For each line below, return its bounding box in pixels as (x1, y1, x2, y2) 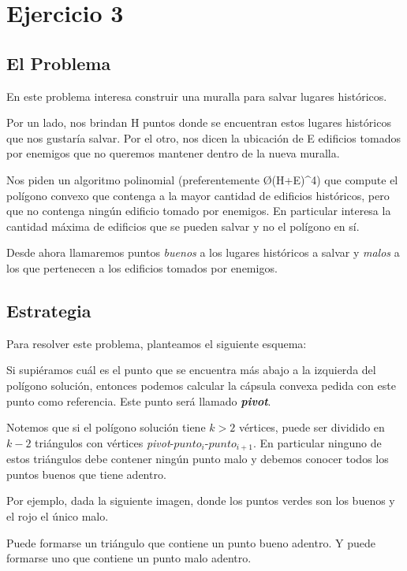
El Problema (6, 50, 111, 75)
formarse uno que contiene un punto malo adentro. (6, 550, 252, 566)
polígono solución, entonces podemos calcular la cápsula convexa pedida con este (6, 376, 396, 393)
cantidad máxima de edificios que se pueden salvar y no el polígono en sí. (6, 217, 360, 234)
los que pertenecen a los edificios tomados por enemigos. (6, 259, 278, 276)
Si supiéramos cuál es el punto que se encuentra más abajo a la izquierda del (6, 362, 376, 378)
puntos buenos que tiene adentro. (6, 465, 166, 482)
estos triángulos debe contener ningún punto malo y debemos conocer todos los (6, 450, 389, 467)
